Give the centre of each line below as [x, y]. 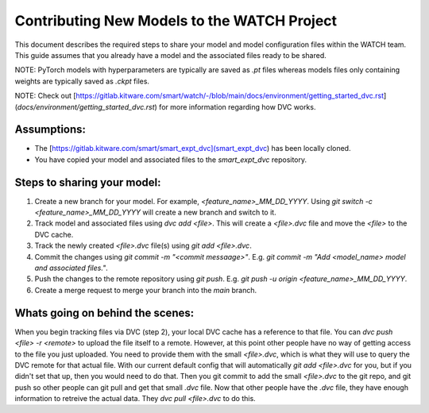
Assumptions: [50, 130]
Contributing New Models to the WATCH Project [176, 21]
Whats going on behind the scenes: [104, 313]
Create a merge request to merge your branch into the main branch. [146, 290]
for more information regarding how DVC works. [238, 106]
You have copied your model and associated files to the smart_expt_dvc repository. [171, 160]
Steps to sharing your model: [88, 182]
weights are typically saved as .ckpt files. [82, 81]
